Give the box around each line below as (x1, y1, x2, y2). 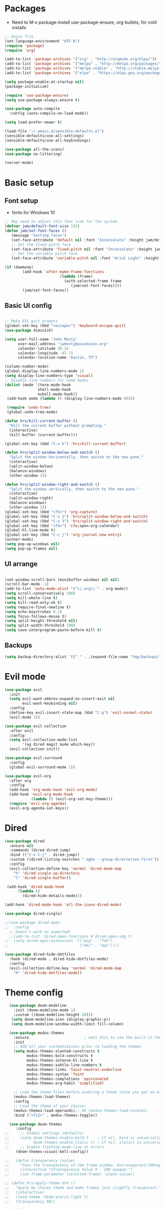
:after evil (9, 728, 34, 733)
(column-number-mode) (4, 364, 49, 369)
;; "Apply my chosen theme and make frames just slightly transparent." (4, 1185, 162, 1190)
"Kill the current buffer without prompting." (9, 423, 106, 428)
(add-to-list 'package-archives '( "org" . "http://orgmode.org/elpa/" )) (4, 57, 157, 62)
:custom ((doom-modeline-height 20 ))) (13, 1012, 93, 1018)
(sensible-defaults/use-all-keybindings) (4, 138, 91, 143)
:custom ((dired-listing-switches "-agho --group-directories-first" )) (9, 857, 160, 862)
